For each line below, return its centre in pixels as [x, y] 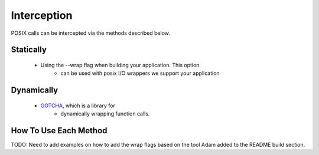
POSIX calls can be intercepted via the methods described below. [91, 33]
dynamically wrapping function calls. [105, 114]
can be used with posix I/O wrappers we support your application [140, 73]
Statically [29, 50]
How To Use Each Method [59, 131]
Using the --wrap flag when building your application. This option [120, 65]
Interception [42, 15]
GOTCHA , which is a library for [78, 105]
